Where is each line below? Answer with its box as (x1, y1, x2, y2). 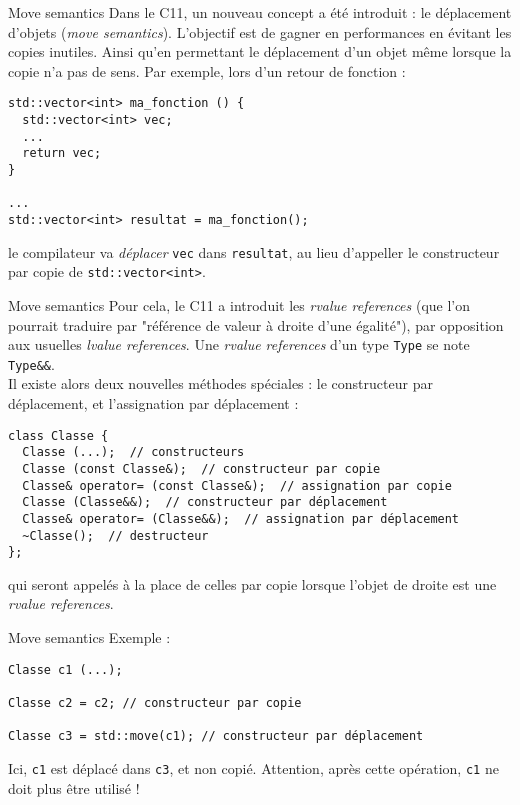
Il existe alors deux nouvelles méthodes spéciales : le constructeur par (8, 373, 433, 394)
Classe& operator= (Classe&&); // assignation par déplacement (22, 511, 460, 526)
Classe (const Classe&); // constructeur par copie (22, 461, 381, 476)
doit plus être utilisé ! (8, 777, 140, 798)
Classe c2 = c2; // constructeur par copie (8, 695, 302, 710)
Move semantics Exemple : (8, 627, 171, 648)
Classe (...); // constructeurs (22, 445, 245, 460)
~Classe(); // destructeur (22, 528, 209, 543)
